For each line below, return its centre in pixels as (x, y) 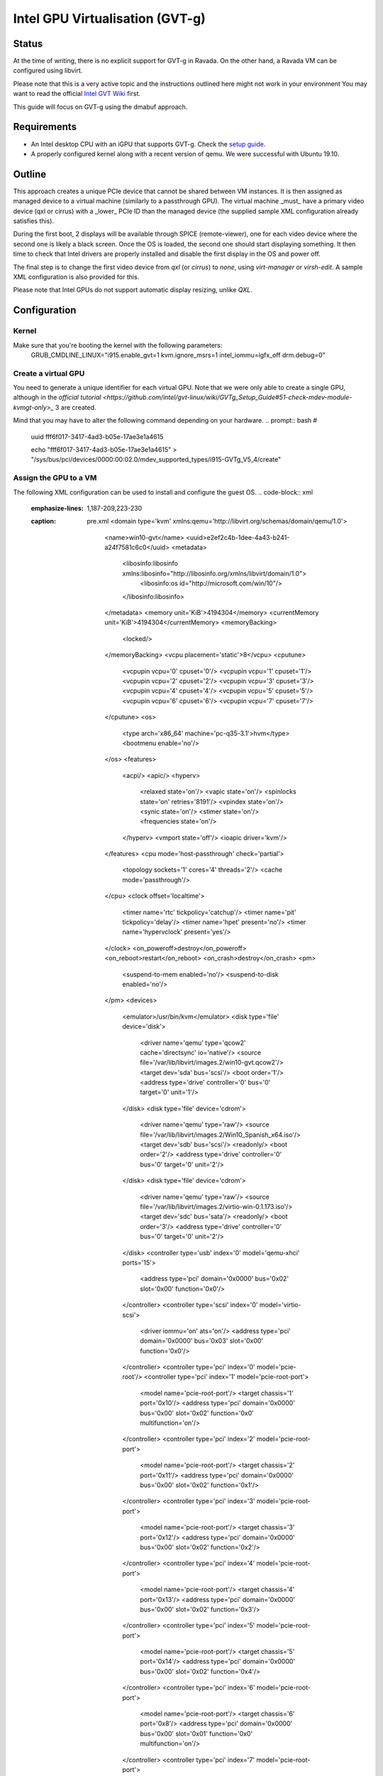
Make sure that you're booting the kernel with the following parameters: (118, 345)
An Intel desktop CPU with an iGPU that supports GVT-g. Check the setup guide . (148, 144)
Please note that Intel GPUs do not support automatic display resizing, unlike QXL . (133, 290)
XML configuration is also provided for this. (76, 276)
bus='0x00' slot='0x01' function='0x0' (196, 1733)
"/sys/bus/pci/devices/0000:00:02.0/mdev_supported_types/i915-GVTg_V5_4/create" (156, 460)
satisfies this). (34, 221)
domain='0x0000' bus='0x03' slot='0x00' (202, 1341)
